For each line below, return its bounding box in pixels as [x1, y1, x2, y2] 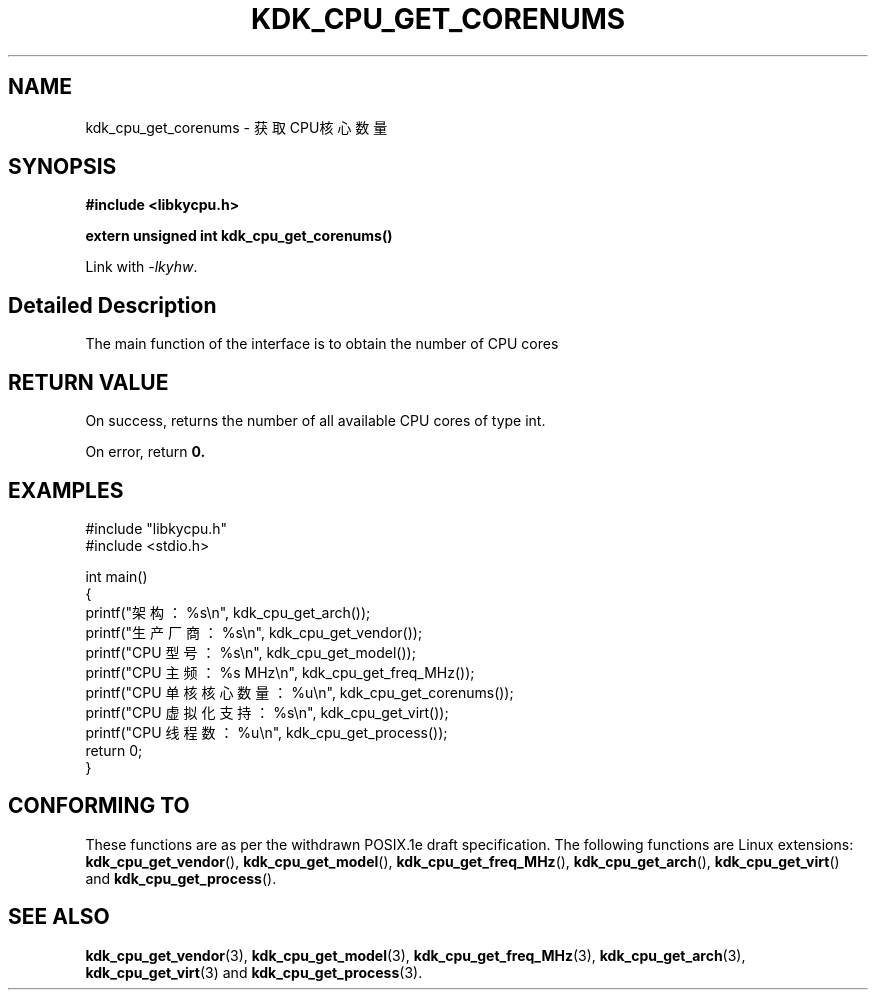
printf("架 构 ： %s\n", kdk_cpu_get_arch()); [85, 603, 371, 621]
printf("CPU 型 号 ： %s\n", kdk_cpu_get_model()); [85, 643, 416, 661]
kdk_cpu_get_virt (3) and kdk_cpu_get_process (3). [85, 963, 423, 981]
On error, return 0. [85, 443, 206, 461]
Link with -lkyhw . [85, 258, 198, 276]
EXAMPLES [8, 477, 124, 503]
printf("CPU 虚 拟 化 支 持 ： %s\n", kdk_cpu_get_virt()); [85, 703, 449, 721]
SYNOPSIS [8, 154, 117, 180]
